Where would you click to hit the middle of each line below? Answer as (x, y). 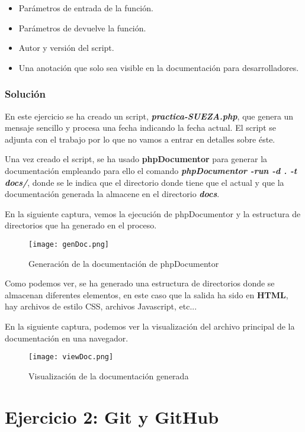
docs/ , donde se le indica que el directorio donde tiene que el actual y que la (145, 182)
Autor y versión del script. (66, 48)
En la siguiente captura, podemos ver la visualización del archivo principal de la (150, 326)
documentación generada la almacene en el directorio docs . (112, 194)
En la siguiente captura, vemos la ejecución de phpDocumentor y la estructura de (153, 213)
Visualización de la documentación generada (109, 375)
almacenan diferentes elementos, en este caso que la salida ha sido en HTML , (147, 294)
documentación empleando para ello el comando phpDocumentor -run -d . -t (151, 170)
